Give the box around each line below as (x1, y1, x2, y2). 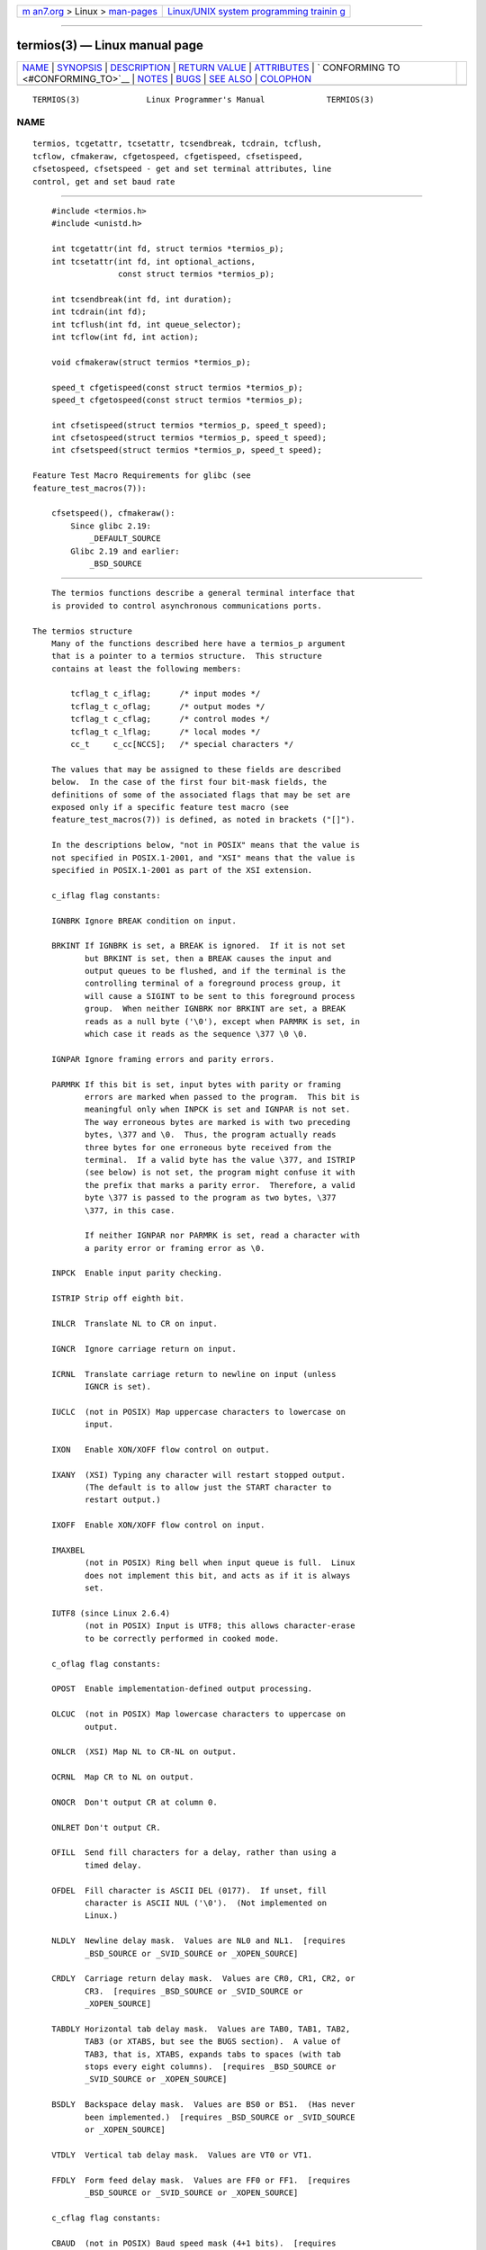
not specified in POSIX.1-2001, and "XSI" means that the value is (50, 852, 355, 863)
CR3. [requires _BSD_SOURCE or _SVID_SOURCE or (84, 1985, 303, 1996)
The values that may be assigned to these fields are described (50, 764, 341, 774)
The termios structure (32, 625, 133, 636)
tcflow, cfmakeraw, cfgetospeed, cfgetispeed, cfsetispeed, (32, 151, 303, 161)
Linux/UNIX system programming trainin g (167, 5, 346, 17)
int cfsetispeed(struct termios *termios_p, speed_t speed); (50, 419, 328, 430)
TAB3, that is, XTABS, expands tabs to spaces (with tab (84, 2048, 341, 2059)
